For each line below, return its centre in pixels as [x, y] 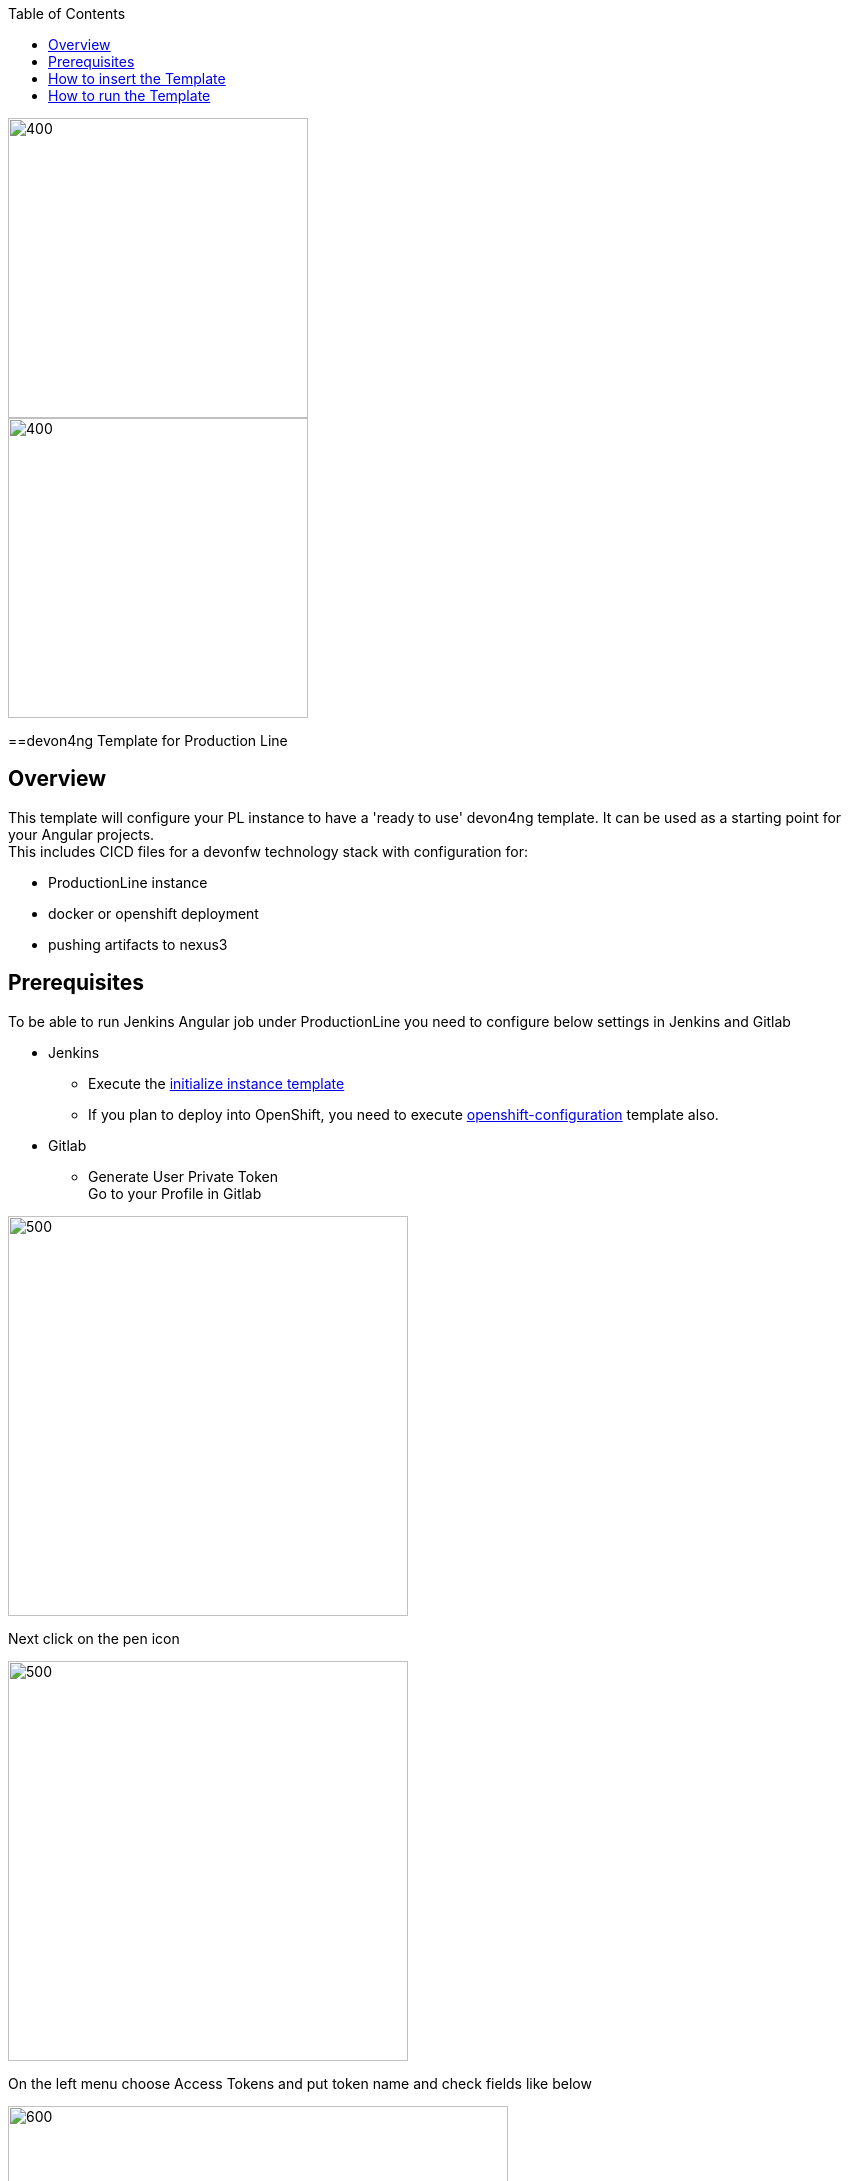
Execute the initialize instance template [216, 1083]
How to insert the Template [137, 78]
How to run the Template [129, 95]
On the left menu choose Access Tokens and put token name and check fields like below [300, 2083]
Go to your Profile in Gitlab [175, 1193]
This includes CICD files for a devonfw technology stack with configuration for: [268, 851]
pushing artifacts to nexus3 [138, 944]
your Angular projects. [81, 834]
